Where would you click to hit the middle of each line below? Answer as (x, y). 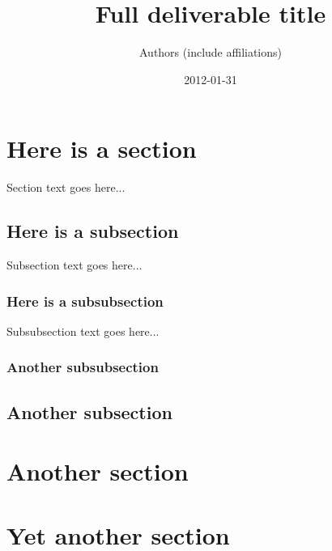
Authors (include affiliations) (211, 52)
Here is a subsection (93, 231)
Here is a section (102, 148)
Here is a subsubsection (85, 301)
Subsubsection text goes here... (83, 331)
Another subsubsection (83, 367)
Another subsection (89, 411)
